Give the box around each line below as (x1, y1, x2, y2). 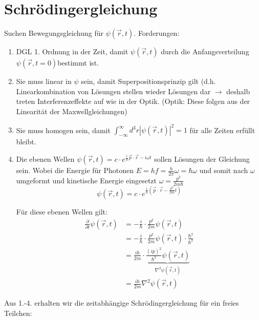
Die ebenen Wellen (16, 154, 75, 164)
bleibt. (16, 136, 36, 146)
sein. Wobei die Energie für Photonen (16, 165, 134, 176)
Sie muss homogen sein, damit (16, 124, 111, 135)
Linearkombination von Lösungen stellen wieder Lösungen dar (16, 86, 211, 96)
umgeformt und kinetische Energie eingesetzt (16, 175, 157, 185)
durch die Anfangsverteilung (161, 46, 249, 57)
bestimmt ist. (57, 57, 99, 68)
